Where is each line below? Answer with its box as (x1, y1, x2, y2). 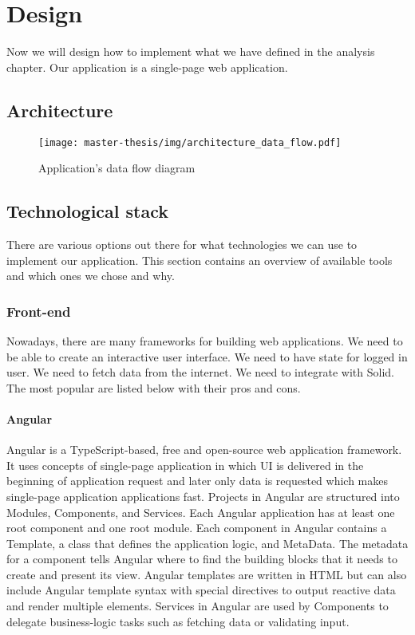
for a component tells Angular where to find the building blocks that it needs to (6, 550, 397, 567)
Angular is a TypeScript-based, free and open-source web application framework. (6, 441, 402, 458)
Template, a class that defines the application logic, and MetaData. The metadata (6, 534, 409, 551)
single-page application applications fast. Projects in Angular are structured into (6, 487, 400, 504)
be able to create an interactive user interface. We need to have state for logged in (6, 348, 408, 365)
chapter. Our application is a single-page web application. (6, 58, 288, 75)
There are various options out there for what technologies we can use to (6, 235, 358, 252)
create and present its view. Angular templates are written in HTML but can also (6, 566, 407, 582)
